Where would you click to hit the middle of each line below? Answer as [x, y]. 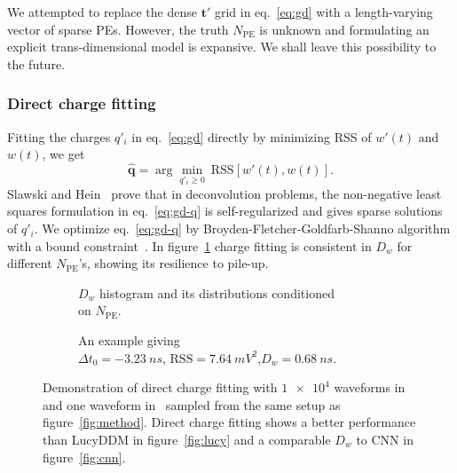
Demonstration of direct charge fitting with [160, 387]
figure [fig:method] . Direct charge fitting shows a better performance [229, 422]
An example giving [129, 340]
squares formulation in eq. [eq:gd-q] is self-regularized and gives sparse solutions [225, 211]
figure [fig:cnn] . [84, 457]
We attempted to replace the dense [102, 12]
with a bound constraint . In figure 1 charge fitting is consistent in [189, 245]
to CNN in [385, 439]
